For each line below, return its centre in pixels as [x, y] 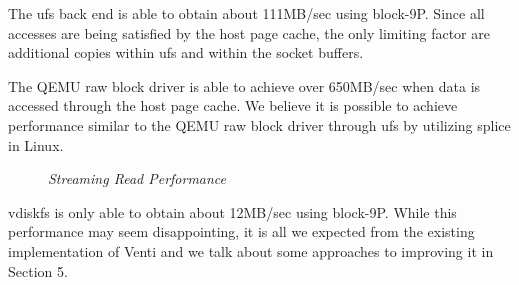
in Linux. [36, 144]
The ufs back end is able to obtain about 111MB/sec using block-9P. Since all [246, 13]
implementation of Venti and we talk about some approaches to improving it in [251, 250]
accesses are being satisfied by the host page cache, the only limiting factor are [249, 32]
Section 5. [38, 270]
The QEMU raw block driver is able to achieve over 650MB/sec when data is [244, 85]
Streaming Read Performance [137, 178]
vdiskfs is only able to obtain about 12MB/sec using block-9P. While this [232, 211]
